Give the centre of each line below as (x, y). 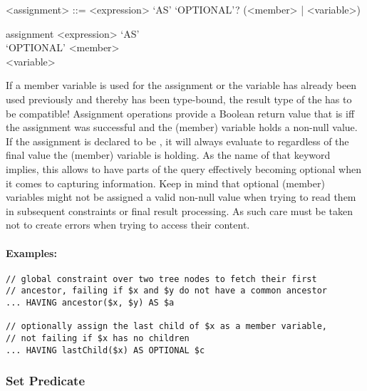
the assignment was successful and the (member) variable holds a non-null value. (182, 127)
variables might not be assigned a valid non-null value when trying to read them (181, 197)
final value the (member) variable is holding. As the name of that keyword (168, 155)
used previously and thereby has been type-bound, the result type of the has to (179, 99)
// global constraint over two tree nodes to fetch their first (161, 279)
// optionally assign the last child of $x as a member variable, (167, 327)
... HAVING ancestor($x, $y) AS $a (90, 303)
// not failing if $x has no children (98, 338)
